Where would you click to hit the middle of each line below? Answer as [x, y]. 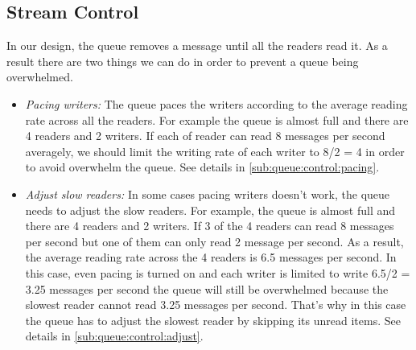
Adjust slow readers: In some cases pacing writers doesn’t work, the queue [208, 194]
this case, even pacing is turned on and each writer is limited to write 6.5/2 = [218, 272]
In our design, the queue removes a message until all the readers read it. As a [197, 45]
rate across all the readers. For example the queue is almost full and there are [217, 119]
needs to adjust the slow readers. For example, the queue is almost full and [210, 210]
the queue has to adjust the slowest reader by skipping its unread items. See [213, 320]
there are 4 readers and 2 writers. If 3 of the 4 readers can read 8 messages [210, 226]
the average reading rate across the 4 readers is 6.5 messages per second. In [211, 257]
